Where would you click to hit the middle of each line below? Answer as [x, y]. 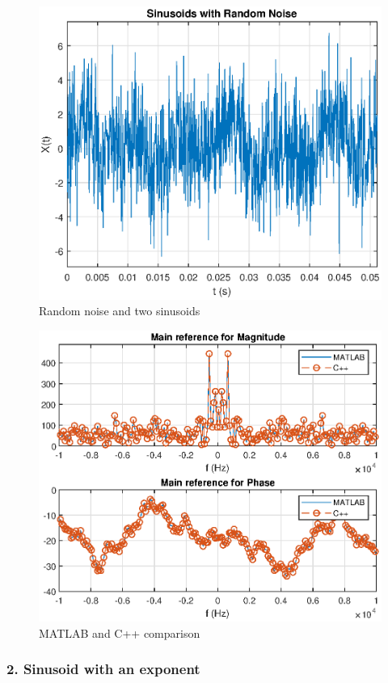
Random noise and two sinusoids [120, 311]
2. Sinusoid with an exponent [103, 669]
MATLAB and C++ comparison [120, 632]
